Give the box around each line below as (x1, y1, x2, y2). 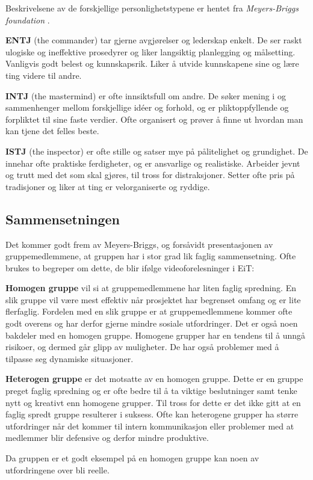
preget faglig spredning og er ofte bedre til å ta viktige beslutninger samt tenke (5, 384, 297, 397)
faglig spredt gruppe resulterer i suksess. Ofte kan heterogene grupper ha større (5, 408, 299, 420)
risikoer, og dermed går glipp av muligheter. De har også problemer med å (5, 340, 279, 353)
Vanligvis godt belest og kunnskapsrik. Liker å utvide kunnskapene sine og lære (5, 57, 299, 70)
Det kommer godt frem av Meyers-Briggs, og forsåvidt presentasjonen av (5, 238, 273, 250)
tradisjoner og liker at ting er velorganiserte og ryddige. (5, 180, 210, 192)
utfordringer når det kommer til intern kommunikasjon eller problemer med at (5, 419, 294, 432)
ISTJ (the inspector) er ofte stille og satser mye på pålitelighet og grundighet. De (5, 144, 308, 157)
